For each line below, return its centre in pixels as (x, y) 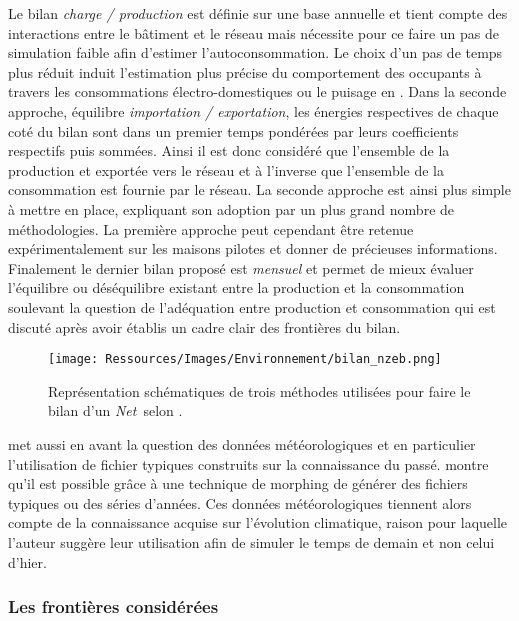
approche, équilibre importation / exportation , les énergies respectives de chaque (253, 110)
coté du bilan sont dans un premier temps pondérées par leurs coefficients (233, 130)
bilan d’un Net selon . (115, 410)
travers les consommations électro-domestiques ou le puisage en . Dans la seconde (257, 91)
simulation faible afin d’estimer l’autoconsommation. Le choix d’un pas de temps (255, 52)
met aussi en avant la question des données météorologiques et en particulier (242, 443)
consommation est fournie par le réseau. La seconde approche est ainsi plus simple (259, 189)
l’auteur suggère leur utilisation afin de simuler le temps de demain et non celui (251, 541)
